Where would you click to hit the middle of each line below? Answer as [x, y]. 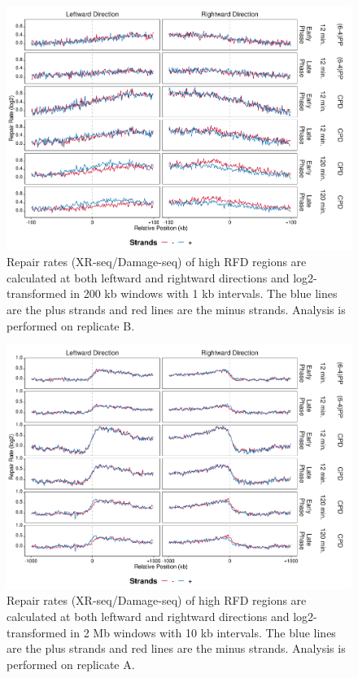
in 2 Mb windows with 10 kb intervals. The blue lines [203, 632]
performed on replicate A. [71, 664]
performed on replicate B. [71, 325]
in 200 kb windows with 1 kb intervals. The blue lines [204, 293]
